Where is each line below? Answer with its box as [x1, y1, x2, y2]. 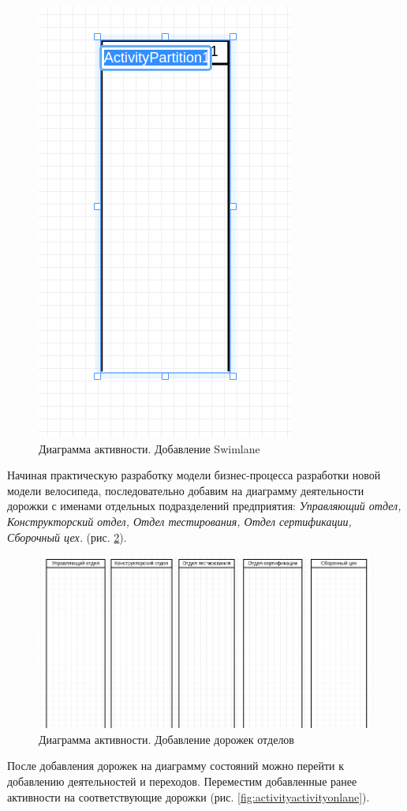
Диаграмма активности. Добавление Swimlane [39, 440, 260, 456]
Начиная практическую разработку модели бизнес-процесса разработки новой [7, 467, 381, 483]
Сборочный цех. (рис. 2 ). [7, 528, 127, 545]
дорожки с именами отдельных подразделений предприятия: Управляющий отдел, [7, 497, 401, 514]
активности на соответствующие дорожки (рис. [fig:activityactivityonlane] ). [7, 788, 370, 805]
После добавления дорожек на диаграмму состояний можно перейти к [7, 757, 345, 774]
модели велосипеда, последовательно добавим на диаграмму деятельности [7, 482, 364, 498]
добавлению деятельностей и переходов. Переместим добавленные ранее [7, 773, 357, 790]
